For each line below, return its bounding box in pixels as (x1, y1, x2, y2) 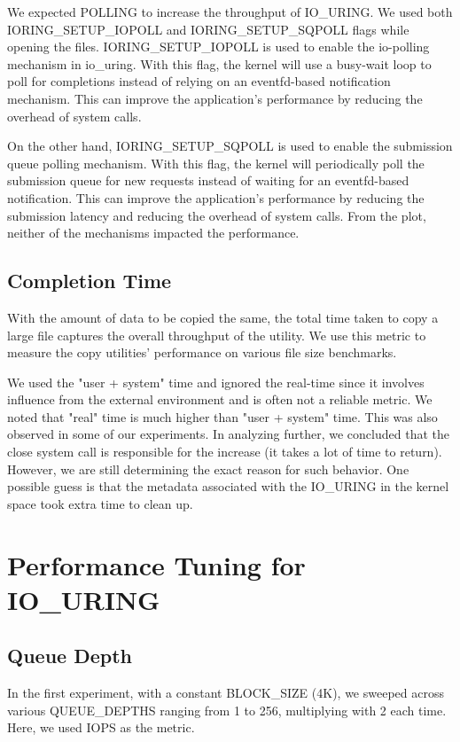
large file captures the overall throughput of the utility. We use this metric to (7, 325, 426, 344)
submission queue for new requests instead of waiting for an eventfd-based (7, 171, 409, 190)
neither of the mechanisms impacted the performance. (7, 223, 300, 242)
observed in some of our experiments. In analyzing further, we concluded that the (7, 425, 449, 443)
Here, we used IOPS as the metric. (7, 718, 195, 737)
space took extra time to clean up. (7, 494, 193, 512)
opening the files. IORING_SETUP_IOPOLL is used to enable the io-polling (7, 37, 430, 56)
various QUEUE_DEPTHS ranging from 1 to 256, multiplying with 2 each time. (7, 700, 447, 719)
